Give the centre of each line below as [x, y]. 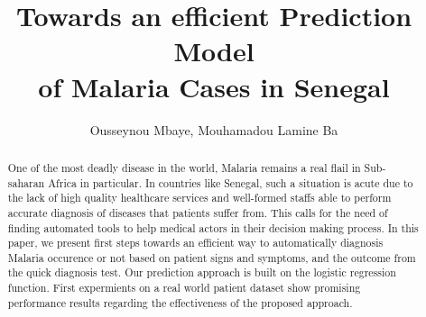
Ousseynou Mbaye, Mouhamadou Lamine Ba [214, 129]
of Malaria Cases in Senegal [214, 86]
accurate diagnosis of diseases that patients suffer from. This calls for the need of [198, 212]
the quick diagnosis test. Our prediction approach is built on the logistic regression [202, 272]
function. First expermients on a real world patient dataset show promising [184, 288]
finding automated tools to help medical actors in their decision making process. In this [213, 227]
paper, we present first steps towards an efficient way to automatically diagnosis [195, 243]
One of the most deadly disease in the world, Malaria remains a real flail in [184, 167]
